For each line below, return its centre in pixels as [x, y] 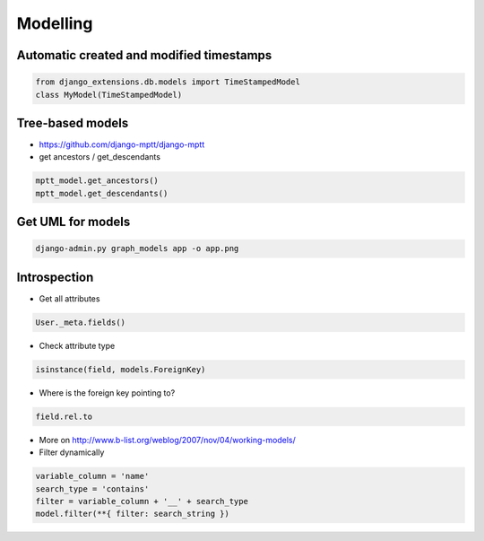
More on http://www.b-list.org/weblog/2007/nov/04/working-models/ [167, 440]
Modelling [55, 23]
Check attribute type [77, 345]
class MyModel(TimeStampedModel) [109, 95]
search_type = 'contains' [92, 489]
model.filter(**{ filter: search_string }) [133, 514]
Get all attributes [69, 298]
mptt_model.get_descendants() [102, 193]
